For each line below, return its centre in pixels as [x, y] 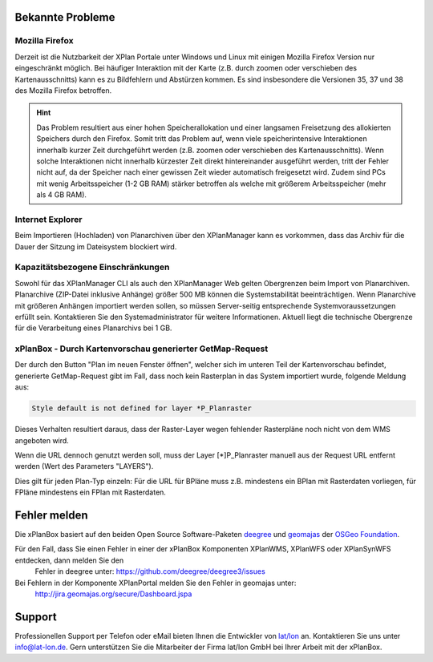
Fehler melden [51, 515]
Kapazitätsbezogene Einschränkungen [92, 267]
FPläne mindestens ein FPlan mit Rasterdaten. [90, 492]
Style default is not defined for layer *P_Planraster [142, 408]
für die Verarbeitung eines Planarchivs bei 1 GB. [93, 328]
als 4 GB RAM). [62, 195]
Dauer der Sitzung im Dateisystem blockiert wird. [96, 246]
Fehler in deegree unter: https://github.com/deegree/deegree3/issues [150, 571]
